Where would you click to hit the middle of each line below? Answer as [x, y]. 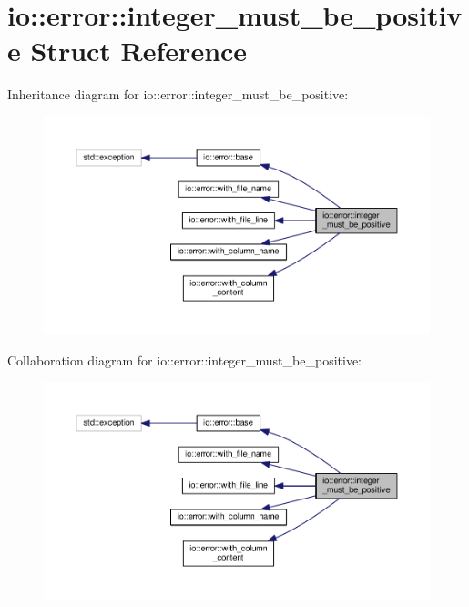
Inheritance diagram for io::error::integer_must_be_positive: [178, 94]
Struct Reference [139, 51]
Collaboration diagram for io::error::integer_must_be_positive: [184, 360]
